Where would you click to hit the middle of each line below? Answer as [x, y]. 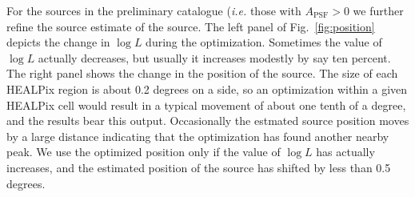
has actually [345, 152]
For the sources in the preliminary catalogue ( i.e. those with [154, 10]
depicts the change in [58, 42]
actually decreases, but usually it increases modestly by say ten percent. [214, 57]
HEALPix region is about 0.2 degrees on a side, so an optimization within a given [207, 88]
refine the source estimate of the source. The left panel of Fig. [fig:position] [191, 26]
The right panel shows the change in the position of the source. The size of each [202, 73]
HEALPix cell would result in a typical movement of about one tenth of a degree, [206, 105]
